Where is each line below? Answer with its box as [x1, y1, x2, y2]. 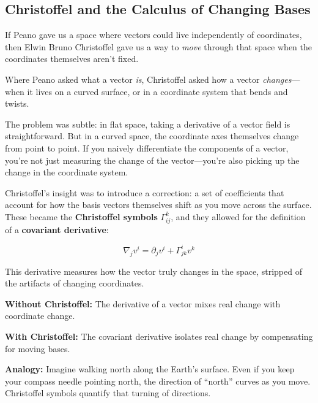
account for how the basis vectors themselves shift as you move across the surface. [5, 198, 312, 211]
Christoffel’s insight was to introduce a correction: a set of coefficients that [5, 186, 284, 199]
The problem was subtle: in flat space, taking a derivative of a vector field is [5, 117, 290, 130]
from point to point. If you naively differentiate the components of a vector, [5, 141, 289, 154]
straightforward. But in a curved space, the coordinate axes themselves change [5, 129, 299, 142]
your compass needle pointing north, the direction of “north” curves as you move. [5, 374, 311, 387]
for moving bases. [5, 342, 70, 355]
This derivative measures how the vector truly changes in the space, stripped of [5, 264, 302, 277]
